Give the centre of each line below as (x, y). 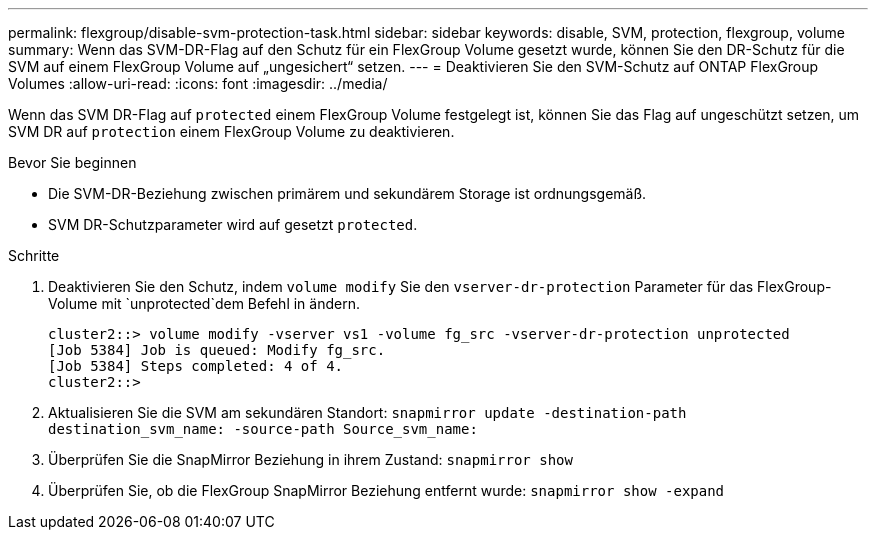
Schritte (34, 255)
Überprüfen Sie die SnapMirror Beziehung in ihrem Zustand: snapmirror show (310, 459)
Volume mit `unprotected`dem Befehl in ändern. (204, 303)
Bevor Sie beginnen (72, 162)
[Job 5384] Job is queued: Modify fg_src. (217, 350)
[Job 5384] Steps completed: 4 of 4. (196, 366)
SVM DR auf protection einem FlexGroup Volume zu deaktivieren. (231, 131)
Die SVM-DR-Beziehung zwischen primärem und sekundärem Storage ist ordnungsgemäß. (347, 193)
